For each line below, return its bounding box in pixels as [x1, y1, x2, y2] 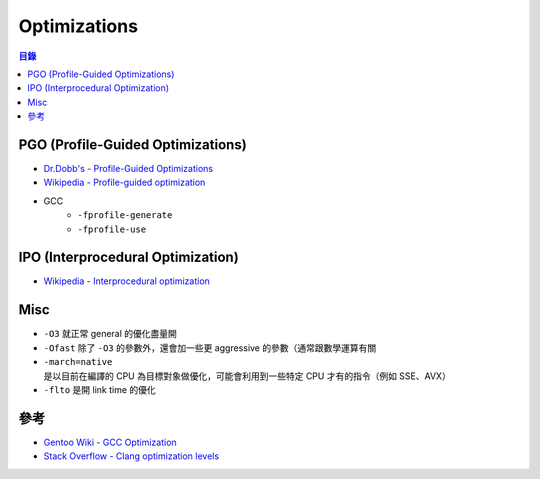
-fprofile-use [77, 223, 147, 235]
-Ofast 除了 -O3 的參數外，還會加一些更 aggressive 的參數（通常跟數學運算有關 [43, 341, 377, 354]
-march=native [43, 356, 113, 368]
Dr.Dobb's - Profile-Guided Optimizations [43, 163, 214, 175]
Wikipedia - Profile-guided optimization [43, 176, 206, 189]
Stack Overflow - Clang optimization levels [43, 450, 220, 462]
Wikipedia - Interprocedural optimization [43, 275, 210, 287]
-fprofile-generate [77, 210, 173, 221]
